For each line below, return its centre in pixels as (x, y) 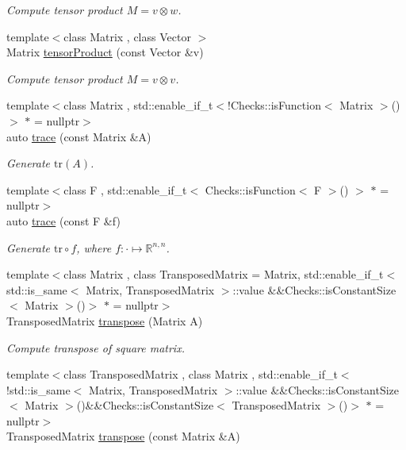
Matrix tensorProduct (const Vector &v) (105, 52)
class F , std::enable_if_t (125, 189)
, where (94, 247)
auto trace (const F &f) (63, 220)
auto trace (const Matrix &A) (79, 136)
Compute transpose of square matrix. (96, 347)
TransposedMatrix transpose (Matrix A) (105, 320)
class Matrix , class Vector (127, 36)
